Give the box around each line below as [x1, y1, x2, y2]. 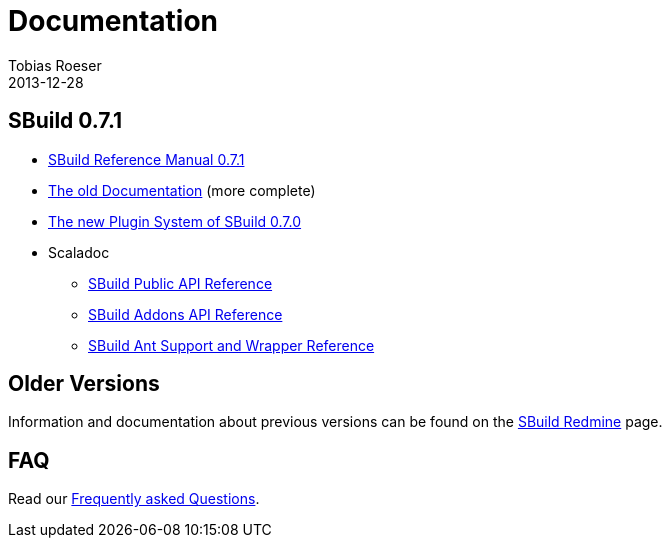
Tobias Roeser [8, 56, 102, 74]
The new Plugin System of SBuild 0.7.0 [48, 212, 302, 230]
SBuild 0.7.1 [8, 108, 123, 134]
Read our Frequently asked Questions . [8, 490, 260, 508]
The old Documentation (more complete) [48, 181, 316, 199]
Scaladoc [48, 243, 110, 261]
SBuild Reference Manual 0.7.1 [48, 150, 245, 168]
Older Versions [8, 371, 160, 397]
